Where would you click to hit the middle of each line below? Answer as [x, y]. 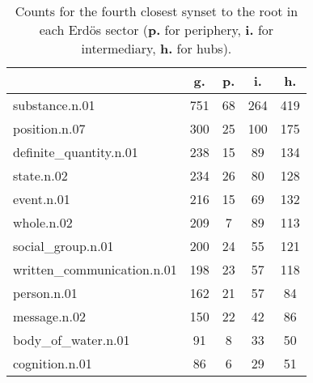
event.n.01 [42, 199]
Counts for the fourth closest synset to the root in [156, 11]
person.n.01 [45, 293]
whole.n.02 [43, 222]
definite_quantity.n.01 [76, 152]
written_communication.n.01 [95, 269]
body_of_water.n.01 [72, 340]
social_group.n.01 [63, 246]
